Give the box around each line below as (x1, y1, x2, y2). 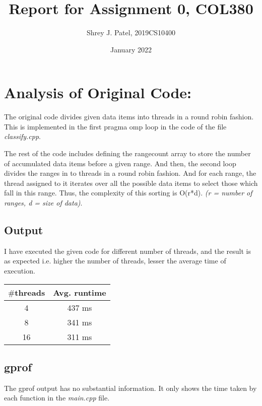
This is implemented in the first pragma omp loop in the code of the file (4, 121, 227, 131)
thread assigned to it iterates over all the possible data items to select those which (4, 177, 258, 188)
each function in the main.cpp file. (4, 392, 110, 403)
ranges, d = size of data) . (4, 197, 83, 208)
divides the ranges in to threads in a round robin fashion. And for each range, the (4, 168, 256, 178)
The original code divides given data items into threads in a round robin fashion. (4, 111, 254, 122)
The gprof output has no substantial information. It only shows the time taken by (4, 382, 257, 393)
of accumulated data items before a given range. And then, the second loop (4, 158, 236, 168)
